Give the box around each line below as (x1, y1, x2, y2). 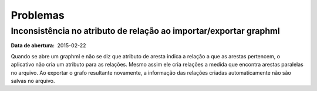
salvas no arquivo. (11, 77, 55, 84)
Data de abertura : (11, 42, 55, 49)
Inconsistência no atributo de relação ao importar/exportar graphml (11, 26, 280, 36)
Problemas (11, 9, 65, 22)
